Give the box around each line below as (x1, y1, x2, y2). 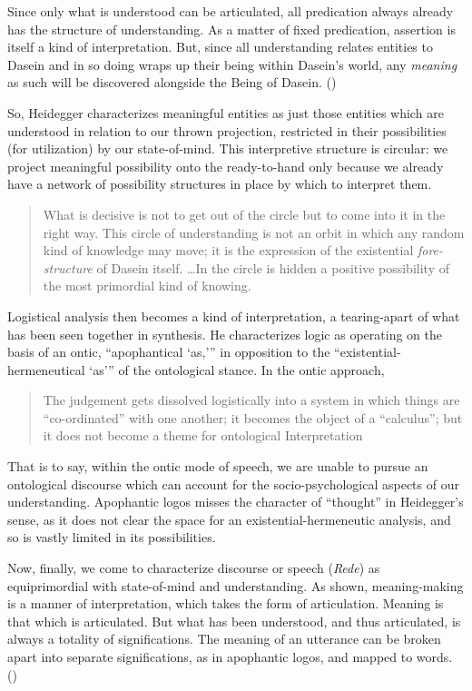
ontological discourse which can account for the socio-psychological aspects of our (7, 474, 459, 493)
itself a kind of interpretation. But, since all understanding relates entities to (7, 37, 433, 56)
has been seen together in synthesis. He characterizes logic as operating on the (7, 324, 442, 343)
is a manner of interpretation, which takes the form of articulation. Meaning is (7, 594, 444, 613)
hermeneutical (7, 360, 85, 379)
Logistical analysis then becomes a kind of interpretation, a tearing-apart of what (7, 306, 460, 325)
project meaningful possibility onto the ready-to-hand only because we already (7, 156, 444, 175)
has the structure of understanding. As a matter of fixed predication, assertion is (7, 19, 456, 38)
